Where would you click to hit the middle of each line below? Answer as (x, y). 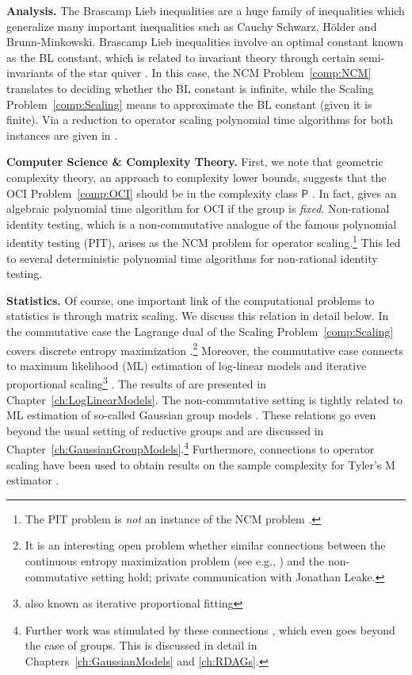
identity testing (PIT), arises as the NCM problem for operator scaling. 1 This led (204, 241)
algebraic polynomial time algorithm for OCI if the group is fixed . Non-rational (198, 208)
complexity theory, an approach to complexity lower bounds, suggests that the (196, 177)
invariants (30, 73)
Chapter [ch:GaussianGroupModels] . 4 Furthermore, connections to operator (191, 448)
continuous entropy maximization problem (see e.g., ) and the (175, 561)
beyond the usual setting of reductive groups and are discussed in (165, 430)
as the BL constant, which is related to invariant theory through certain (181, 57)
